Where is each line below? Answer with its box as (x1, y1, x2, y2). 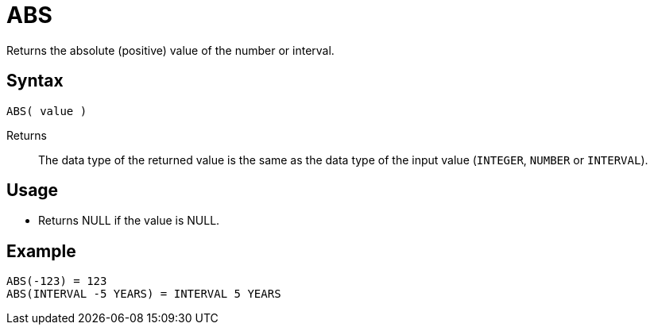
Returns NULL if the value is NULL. (38, 214, 220, 228)
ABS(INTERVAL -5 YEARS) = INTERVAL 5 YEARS (6, 287, 281, 301)
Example (6, 241, 76, 261)
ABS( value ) (6, 104, 87, 117)
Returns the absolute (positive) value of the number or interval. (6, 43, 335, 57)
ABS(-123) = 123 (6, 275, 107, 288)
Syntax (6, 71, 64, 91)
